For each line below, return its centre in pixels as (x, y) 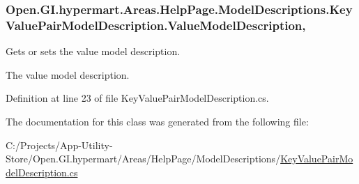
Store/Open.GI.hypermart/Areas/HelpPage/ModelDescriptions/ (143, 159)
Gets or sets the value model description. (93, 51)
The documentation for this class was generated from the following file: (157, 121)
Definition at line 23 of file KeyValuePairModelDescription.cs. (137, 98)
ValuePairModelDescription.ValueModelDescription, (156, 25)
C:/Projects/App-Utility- (59, 145)
